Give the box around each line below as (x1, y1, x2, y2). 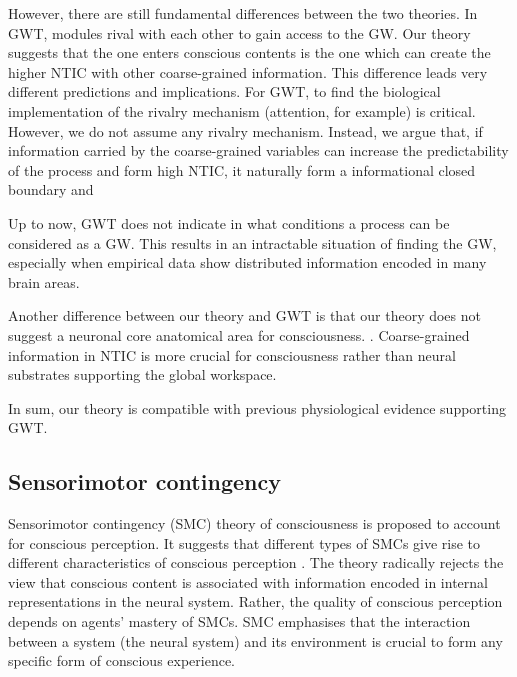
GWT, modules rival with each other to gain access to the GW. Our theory (8, 22, 471, 43)
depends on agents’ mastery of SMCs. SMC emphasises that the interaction (8, 611, 471, 632)
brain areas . (8, 271, 80, 292)
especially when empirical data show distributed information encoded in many (8, 252, 487, 273)
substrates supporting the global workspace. (8, 364, 277, 385)
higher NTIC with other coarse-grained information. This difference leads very (8, 61, 488, 82)
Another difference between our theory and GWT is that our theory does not (8, 305, 481, 326)
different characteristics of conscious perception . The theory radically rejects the (8, 552, 504, 573)
